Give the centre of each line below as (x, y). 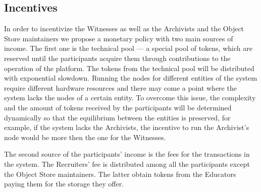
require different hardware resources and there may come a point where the (120, 87)
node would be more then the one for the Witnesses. (85, 137)
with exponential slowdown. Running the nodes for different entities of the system (131, 78)
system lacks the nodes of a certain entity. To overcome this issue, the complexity (130, 98)
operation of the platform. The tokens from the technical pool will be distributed (129, 68)
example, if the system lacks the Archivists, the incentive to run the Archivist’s (127, 127)
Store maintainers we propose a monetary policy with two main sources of (119, 38)
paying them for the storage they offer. (64, 184)
